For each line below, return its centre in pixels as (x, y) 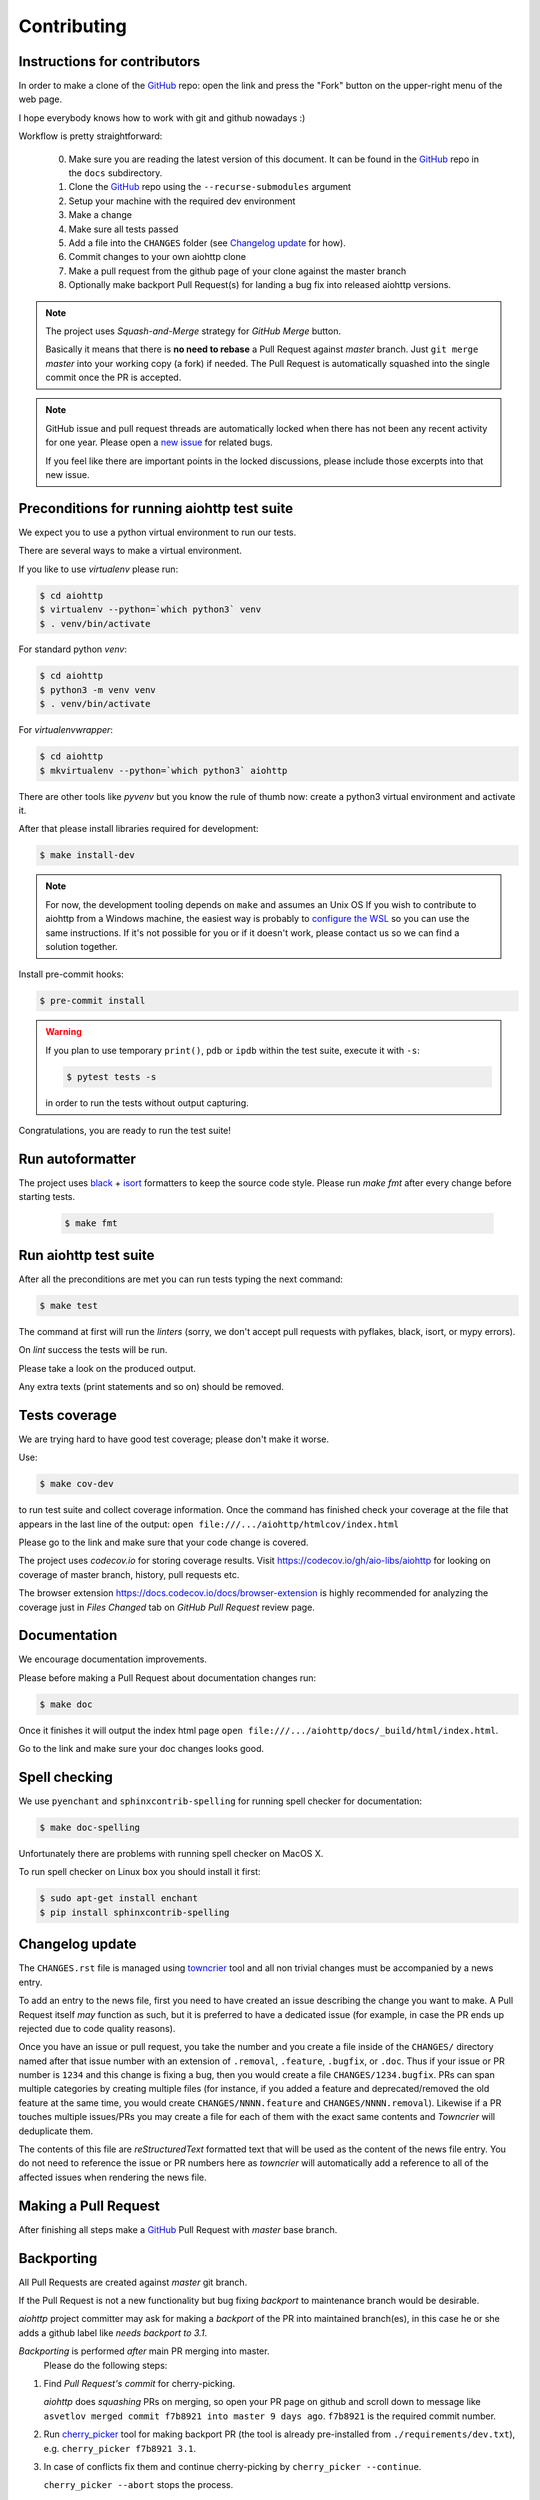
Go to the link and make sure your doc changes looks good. (141, 1749)
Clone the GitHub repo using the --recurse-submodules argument (210, 187)
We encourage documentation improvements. (112, 1659)
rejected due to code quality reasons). (97, 2028)
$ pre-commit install (92, 1001)
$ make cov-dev (76, 1484)
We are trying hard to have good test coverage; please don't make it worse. (174, 1439)
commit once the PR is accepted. (113, 377)
